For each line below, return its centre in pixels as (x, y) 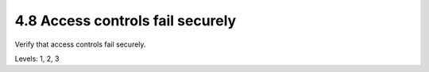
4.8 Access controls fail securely (126, 21)
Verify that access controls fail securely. (80, 44)
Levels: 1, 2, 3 (37, 59)
